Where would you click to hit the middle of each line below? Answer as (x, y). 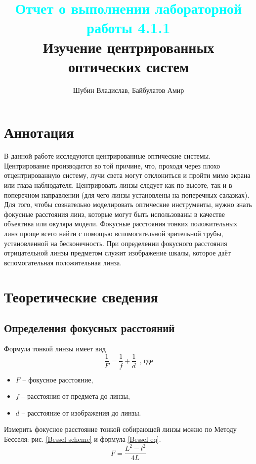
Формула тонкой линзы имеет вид (55, 348)
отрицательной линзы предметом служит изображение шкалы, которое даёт (117, 253)
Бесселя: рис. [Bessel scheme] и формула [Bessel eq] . (83, 439)
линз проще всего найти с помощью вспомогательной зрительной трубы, (114, 233)
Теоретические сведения (81, 296)
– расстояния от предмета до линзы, (76, 396)
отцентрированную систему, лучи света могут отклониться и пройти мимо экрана (127, 175)
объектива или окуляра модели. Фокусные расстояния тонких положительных (121, 224)
